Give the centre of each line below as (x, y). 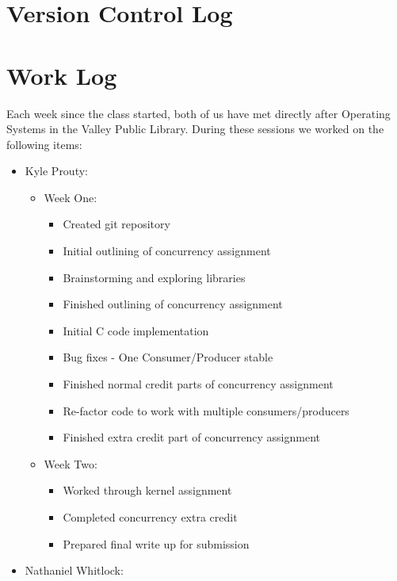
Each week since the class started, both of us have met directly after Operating (198, 113)
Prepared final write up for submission (156, 543)
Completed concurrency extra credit (150, 517)
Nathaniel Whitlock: (74, 570)
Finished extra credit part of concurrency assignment (191, 437)
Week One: (71, 197)
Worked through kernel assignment (147, 490)
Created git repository (116, 224)
